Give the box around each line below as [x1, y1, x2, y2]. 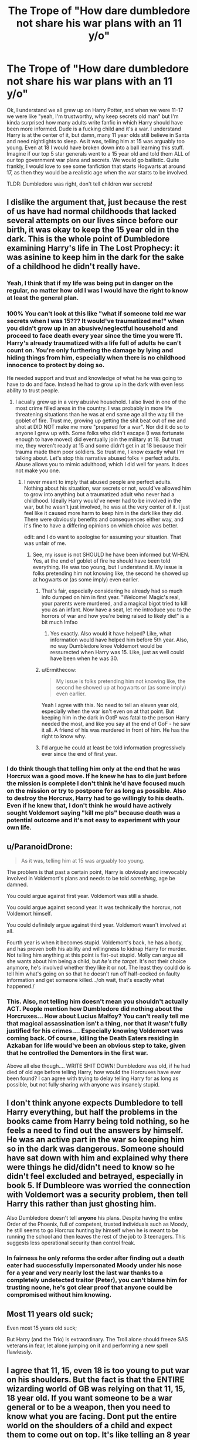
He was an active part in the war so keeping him [6, 1135, 185, 1145]
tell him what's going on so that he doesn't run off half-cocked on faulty [6, 970, 181, 977]
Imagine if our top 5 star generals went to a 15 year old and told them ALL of [6, 150, 190, 157]
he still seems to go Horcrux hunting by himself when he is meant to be [6, 1227, 179, 1234]
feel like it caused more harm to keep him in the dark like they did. [23, 509, 184, 516]
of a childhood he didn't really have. [6, 261, 141, 271]
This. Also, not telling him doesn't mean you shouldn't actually [6, 997, 188, 1005]
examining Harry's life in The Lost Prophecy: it [6, 243, 179, 253]
